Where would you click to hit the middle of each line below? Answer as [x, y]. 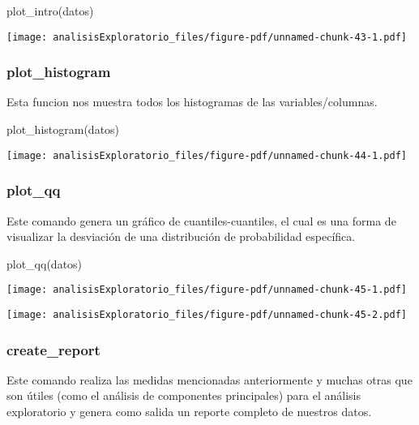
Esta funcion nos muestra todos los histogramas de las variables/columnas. [192, 102]
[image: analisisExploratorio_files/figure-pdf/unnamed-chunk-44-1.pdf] [207, 155]
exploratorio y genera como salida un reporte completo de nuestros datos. [189, 412]
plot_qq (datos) [45, 263]
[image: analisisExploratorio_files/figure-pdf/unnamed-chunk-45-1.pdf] [207, 290]
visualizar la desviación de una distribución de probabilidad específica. [181, 236]
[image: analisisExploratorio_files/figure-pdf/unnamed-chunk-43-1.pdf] [207, 37]
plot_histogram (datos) [63, 129]
